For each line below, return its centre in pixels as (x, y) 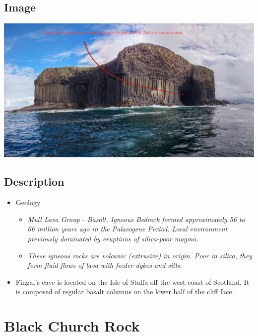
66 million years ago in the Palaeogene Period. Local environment (128, 229)
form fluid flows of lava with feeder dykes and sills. (105, 265)
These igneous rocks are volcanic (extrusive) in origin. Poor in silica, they (140, 255)
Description (34, 181)
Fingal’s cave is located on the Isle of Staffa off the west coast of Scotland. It (132, 281)
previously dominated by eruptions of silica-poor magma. (113, 238)
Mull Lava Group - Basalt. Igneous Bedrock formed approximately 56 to (136, 219)
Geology (28, 202)
